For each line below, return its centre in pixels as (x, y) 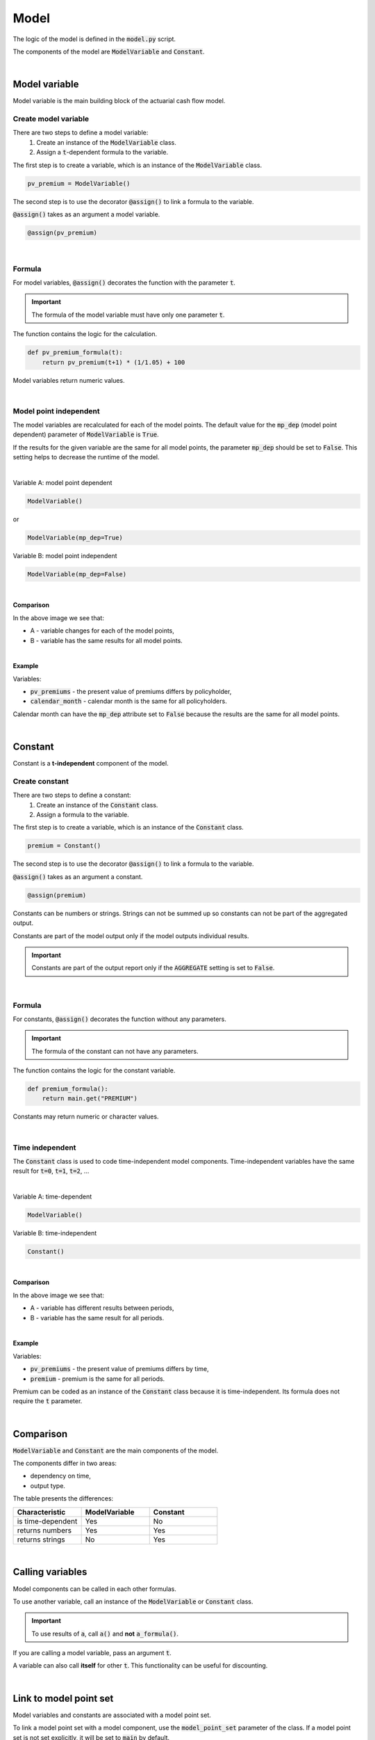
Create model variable (51, 119)
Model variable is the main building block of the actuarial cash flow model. (119, 101)
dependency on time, (61, 1476)
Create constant (41, 781)
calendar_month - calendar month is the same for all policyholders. (128, 701)
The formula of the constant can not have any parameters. (115, 1051)
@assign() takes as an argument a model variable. (86, 214)
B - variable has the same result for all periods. (97, 1318)
